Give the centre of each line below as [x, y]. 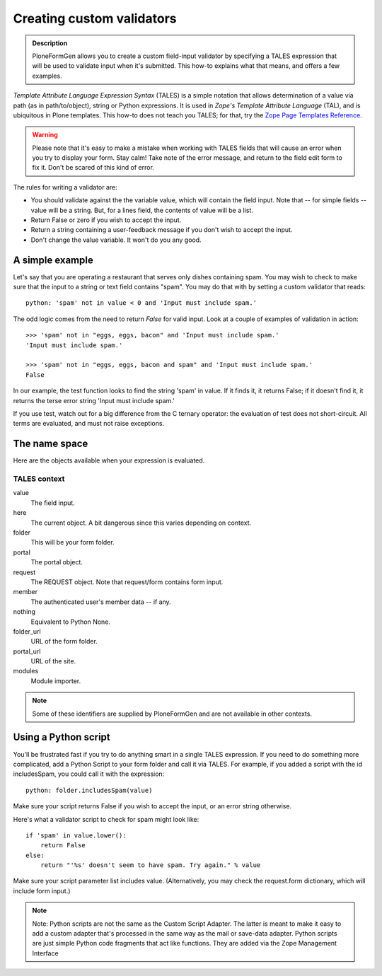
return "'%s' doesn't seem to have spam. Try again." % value [150, 865]
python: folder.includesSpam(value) [89, 790]
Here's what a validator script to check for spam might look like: [106, 819]
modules [26, 671]
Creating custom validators [95, 18]
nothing [24, 612]
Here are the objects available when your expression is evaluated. [109, 460]
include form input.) [42, 890]
